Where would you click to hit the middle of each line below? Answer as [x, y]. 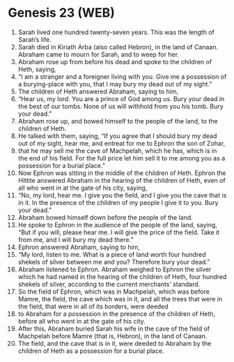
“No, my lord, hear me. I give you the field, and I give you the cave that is [122, 195]
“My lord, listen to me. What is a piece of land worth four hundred [112, 254]
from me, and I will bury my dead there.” [76, 239]
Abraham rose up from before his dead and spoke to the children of [115, 61]
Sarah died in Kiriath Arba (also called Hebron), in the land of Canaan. [118, 47]
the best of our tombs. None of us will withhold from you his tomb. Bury [120, 106]
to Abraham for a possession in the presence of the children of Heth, [116, 314]
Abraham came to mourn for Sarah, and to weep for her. [99, 54]
